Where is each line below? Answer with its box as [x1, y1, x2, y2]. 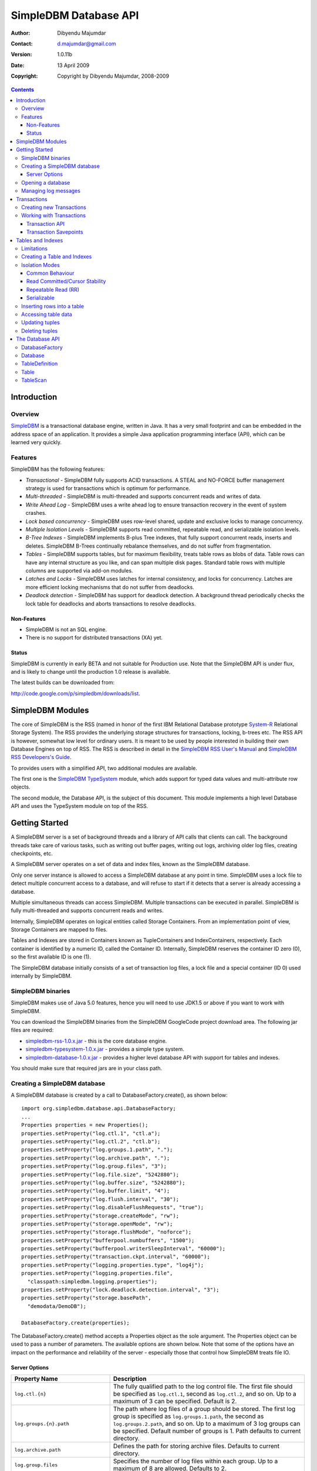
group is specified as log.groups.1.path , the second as [113, 1412, 264, 1420]
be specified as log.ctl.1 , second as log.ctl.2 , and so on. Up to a [113, 1390, 296, 1398]
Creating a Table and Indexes [21, 253, 92, 260]
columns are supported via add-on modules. [25, 567, 133, 574]
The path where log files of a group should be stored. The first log [113, 1405, 296, 1413]
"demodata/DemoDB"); [27, 1303, 87, 1309]
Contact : [11, 40, 33, 47]
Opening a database [21, 179, 70, 186]
